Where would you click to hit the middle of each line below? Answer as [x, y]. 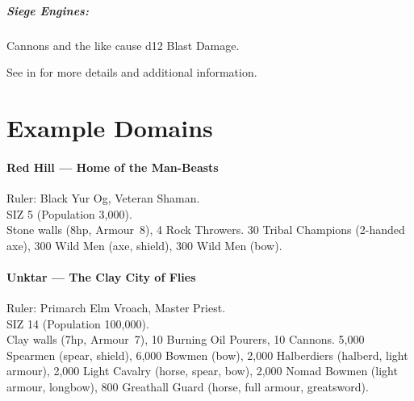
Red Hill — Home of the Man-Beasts [113, 167]
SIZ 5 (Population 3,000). [69, 213]
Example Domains [110, 127]
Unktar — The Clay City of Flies [101, 276]
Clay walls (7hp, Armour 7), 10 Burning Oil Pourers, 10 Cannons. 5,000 [186, 339]
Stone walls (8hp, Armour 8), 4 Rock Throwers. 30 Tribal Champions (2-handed [206, 230]
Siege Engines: [48, 10]
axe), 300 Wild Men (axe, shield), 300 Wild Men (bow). [144, 245]
